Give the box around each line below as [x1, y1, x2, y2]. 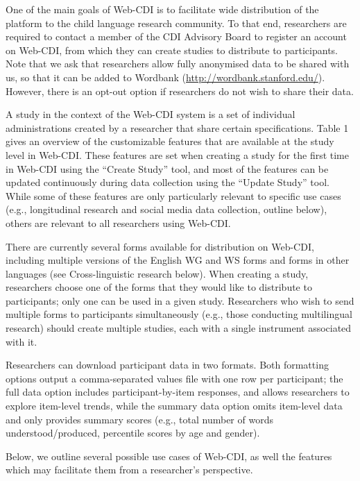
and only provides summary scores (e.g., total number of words [6, 412, 273, 426]
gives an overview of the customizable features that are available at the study [6, 134, 334, 149]
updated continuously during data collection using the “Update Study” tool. [6, 175, 329, 189]
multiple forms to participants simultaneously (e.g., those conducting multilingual [6, 307, 352, 321]
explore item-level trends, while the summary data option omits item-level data [6, 398, 343, 413]
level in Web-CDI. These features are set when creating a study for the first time [6, 147, 349, 162]
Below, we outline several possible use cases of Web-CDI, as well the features [6, 448, 332, 463]
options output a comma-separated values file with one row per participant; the [6, 371, 343, 385]
